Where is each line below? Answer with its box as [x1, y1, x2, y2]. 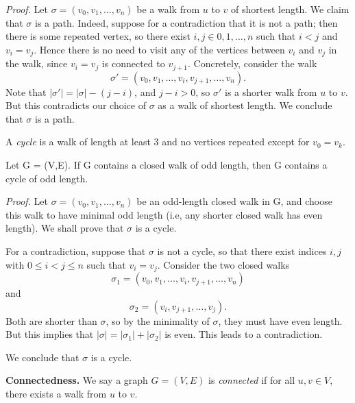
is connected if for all [208, 373, 295, 387]
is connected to [101, 56, 165, 71]
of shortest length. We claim [231, 2, 350, 16]
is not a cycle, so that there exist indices [157, 244, 327, 258]
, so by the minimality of [106, 313, 210, 328]
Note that [5, 84, 47, 99]
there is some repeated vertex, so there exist [5, 29, 191, 43]
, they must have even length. [218, 313, 343, 328]
